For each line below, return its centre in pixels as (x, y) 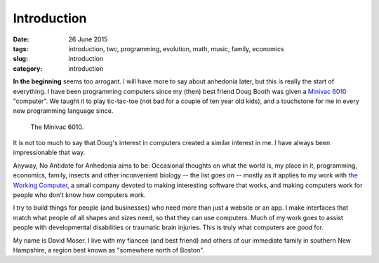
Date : (21, 39)
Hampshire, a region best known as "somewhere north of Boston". (109, 250)
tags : (21, 48)
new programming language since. (63, 111)
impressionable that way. (49, 153)
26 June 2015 (88, 39)
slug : (20, 59)
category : (28, 68)
